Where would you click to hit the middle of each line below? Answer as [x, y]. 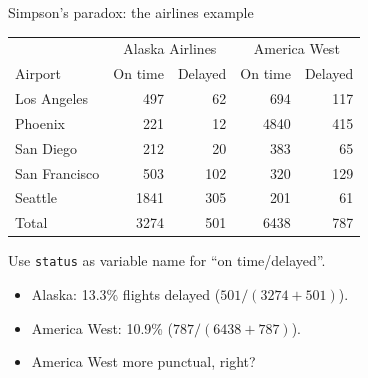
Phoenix [40, 122]
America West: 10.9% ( [102, 327]
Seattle [36, 197]
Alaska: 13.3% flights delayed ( [126, 294]
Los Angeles [52, 98]
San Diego [46, 147]
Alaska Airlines [170, 48]
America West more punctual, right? [143, 361]
